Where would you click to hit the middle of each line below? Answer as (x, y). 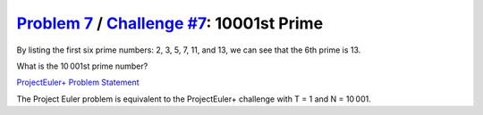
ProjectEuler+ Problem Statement (78, 82)
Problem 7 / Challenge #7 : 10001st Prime (170, 23)
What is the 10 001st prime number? (82, 66)
